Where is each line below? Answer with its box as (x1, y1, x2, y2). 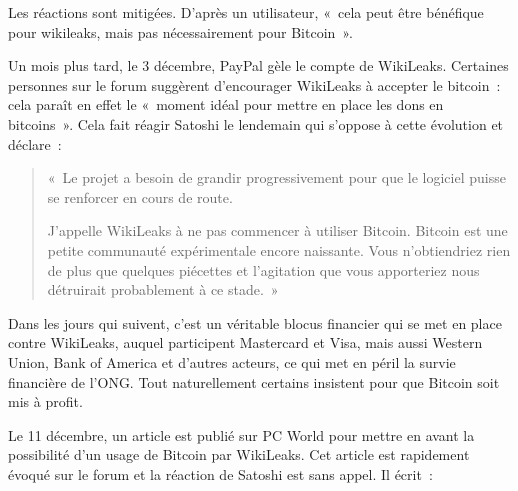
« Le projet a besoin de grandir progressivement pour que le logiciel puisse (47, 167, 506, 188)
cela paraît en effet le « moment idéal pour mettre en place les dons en (8, 94, 444, 115)
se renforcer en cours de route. (47, 186, 233, 207)
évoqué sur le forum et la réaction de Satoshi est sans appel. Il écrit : (8, 463, 433, 484)
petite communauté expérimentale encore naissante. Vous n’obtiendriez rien (47, 239, 511, 260)
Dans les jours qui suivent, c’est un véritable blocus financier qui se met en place (8, 312, 502, 333)
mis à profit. (8, 391, 83, 412)
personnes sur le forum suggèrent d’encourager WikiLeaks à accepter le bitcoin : (8, 74, 501, 95)
